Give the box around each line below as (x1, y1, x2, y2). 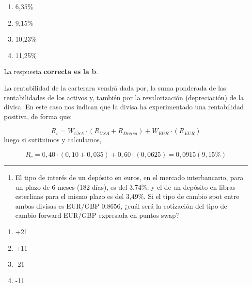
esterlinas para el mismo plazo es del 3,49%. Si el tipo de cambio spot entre (15, 191, 239, 201)
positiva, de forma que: (4, 111, 72, 121)
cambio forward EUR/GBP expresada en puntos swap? (15, 210, 179, 220)
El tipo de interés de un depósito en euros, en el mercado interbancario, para (15, 172, 244, 182)
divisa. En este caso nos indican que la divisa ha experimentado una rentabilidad (4, 102, 244, 112)
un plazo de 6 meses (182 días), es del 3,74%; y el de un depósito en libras (15, 181, 236, 192)
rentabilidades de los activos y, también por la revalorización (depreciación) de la (4, 92, 244, 102)
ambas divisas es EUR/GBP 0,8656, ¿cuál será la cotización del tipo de (15, 200, 227, 211)
